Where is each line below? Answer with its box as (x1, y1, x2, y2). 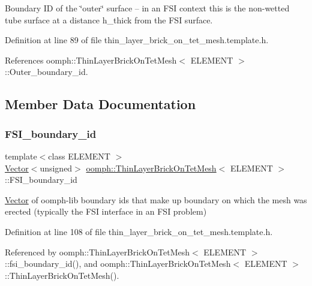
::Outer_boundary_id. (5, 65, 88, 78)
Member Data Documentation (5, 95, 196, 113)
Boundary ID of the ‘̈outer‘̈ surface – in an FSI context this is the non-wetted (5, 2, 290, 14)
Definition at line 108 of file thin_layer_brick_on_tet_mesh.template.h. (5, 225, 273, 237)
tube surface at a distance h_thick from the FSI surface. (5, 13, 213, 26)
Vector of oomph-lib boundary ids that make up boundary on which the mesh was (5, 193, 307, 206)
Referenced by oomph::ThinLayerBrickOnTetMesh (5, 245, 190, 258)
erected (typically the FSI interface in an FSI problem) (5, 205, 207, 218)
